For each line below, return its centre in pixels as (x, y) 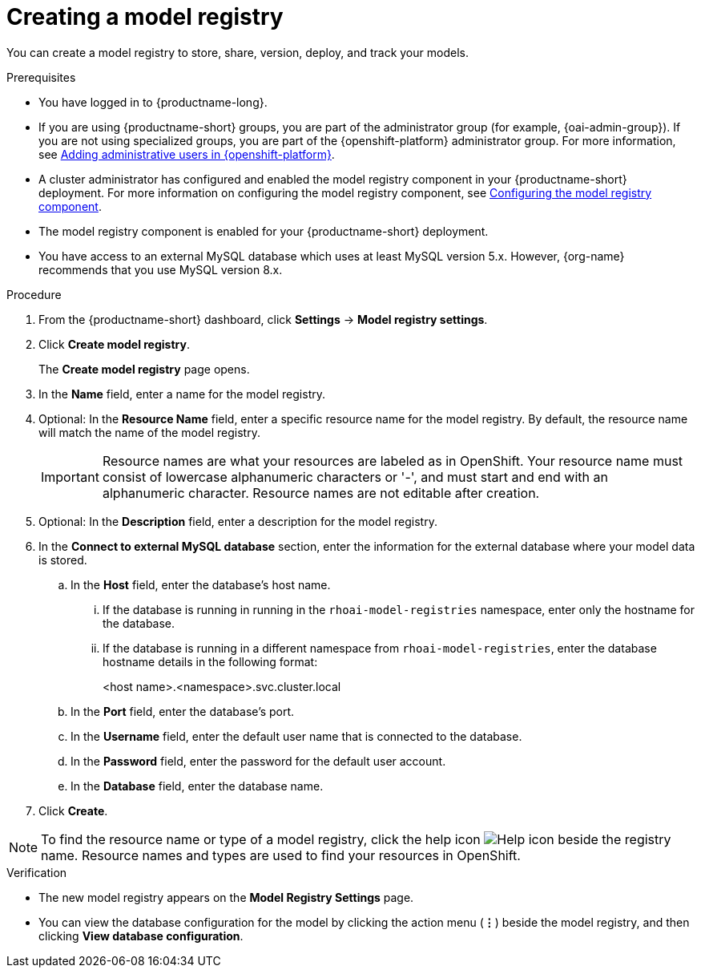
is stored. (63, 560)
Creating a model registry (145, 17)
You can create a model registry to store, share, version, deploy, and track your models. (238, 52)
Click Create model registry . (114, 344)
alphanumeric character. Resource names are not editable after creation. (321, 493)
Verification (37, 872)
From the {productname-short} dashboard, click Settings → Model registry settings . (263, 319)
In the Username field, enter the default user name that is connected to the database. (296, 736)
